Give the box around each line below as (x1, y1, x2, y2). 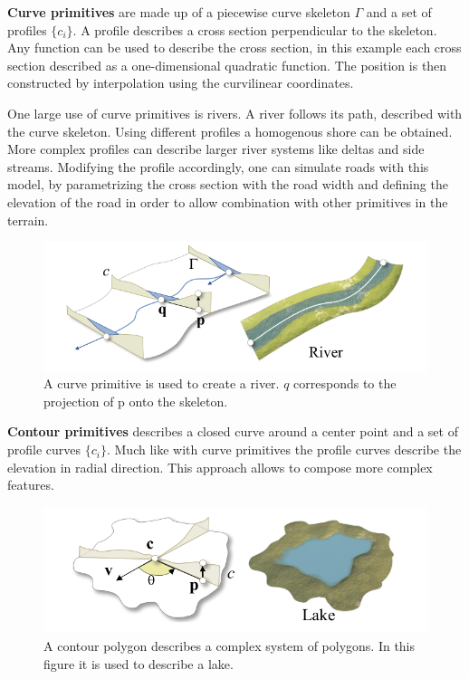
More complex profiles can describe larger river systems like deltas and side (7, 139, 425, 158)
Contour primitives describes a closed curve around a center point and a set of (7, 422, 458, 441)
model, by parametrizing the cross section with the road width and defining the (7, 175, 448, 194)
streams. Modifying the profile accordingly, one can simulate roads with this (7, 157, 429, 176)
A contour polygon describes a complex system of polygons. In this (43, 636, 416, 655)
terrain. (7, 210, 49, 229)
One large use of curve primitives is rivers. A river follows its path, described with (7, 103, 463, 122)
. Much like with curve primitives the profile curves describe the (106, 440, 462, 459)
